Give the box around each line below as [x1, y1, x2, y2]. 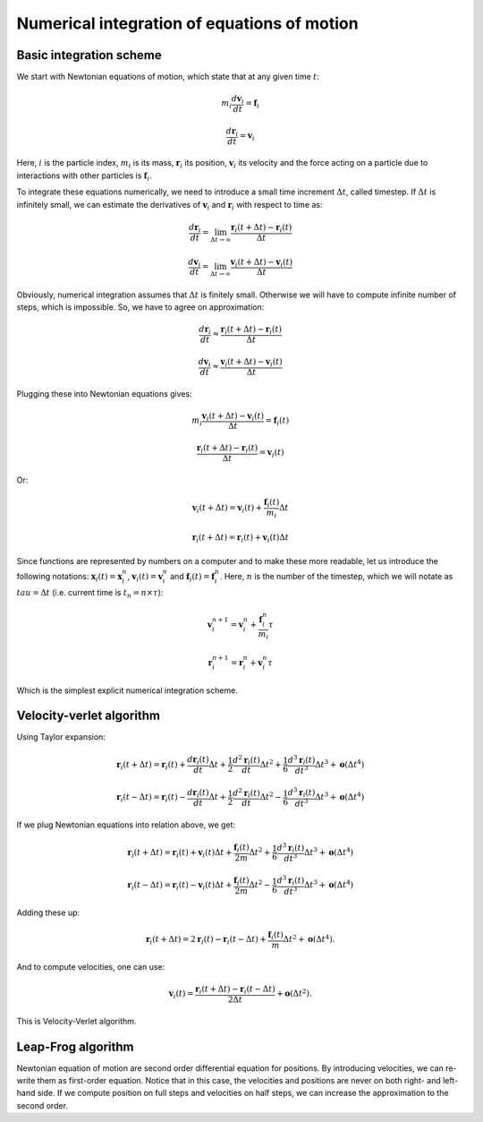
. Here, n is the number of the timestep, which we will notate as [219, 571, 453, 581]
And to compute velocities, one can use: [16, 961, 165, 972]
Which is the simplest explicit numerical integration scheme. [16, 685, 239, 696]
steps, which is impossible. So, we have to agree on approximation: [16, 302, 265, 313]
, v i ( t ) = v [126, 571, 164, 584]
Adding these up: [16, 907, 80, 918]
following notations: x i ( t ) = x [16, 571, 123, 584]
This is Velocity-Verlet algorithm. [16, 1015, 137, 1026]
